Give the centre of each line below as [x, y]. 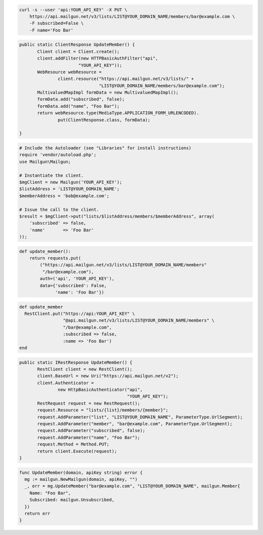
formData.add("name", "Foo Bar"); [78, 106]
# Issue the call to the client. [59, 209]
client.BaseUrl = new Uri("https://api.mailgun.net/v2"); [108, 376]
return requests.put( [55, 258]
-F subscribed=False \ [56, 23]
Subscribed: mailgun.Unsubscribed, [72, 500]
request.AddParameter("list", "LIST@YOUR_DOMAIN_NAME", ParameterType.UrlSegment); [140, 417]
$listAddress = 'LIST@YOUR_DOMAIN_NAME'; [69, 189]
